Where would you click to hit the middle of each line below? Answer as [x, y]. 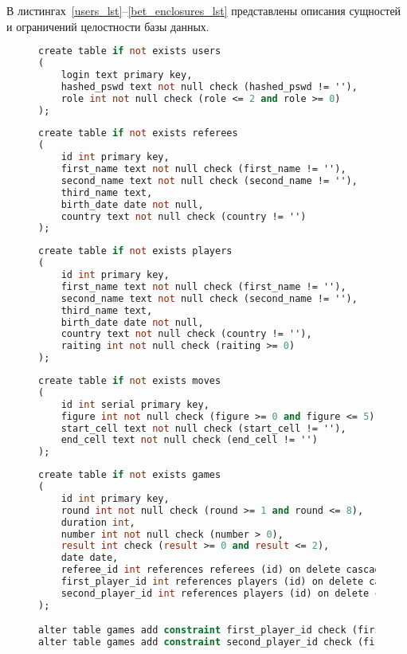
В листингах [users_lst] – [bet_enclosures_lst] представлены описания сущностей [204, 10]
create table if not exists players [135, 251]
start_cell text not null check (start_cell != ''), [203, 428]
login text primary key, [127, 74]
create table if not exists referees [138, 133]
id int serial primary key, [135, 404]
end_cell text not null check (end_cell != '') [189, 440]
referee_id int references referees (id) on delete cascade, [226, 570]
